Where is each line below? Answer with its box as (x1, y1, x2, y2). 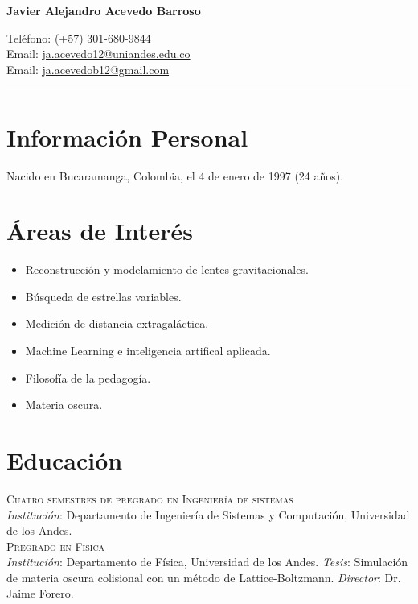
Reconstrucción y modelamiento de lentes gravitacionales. (25, 261, 309, 278)
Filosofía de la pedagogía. (25, 369, 151, 386)
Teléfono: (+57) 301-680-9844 (6, 29, 151, 46)
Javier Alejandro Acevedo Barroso (6, 2, 201, 19)
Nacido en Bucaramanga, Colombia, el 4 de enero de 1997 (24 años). (6, 167, 344, 184)
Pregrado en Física (6, 537, 105, 554)
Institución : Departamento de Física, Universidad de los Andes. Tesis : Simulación (6, 553, 408, 570)
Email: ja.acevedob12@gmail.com (6, 60, 170, 77)
